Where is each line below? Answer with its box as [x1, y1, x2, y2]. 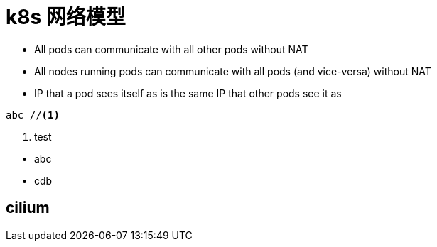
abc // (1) [6, 109, 60, 121]
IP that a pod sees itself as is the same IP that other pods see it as [34, 87, 342, 99]
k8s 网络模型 [6, 5, 126, 29]
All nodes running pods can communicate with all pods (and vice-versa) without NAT [34, 65, 431, 77]
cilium [6, 199, 50, 217]
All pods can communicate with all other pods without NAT [34, 43, 308, 55]
